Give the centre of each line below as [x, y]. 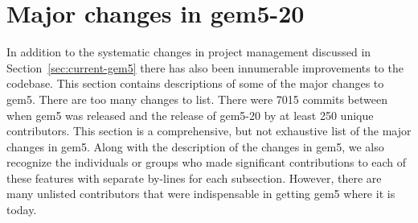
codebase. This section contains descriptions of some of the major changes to [195, 83]
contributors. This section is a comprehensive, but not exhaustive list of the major [209, 131]
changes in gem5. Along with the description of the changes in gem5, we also [195, 146]
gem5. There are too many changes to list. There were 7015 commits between [197, 99]
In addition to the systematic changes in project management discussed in [189, 52]
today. [22, 210]
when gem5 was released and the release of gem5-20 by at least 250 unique [190, 115]
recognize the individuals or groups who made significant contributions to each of [207, 162]
